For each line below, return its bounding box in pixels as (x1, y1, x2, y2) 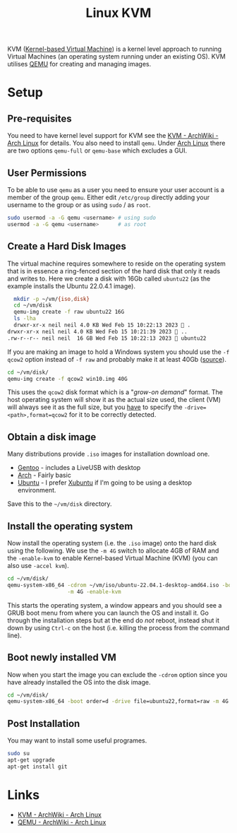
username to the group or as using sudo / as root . (7, 201, 151, 209)
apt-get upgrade (7, 756, 55, 764)
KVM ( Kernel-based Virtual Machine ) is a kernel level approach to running (7, 45, 222, 54)
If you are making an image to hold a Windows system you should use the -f (7, 348, 230, 356)
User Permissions (7, 167, 87, 179)
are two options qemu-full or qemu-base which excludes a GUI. (7, 146, 188, 155)
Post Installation (7, 717, 80, 729)
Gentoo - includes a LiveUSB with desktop (17, 463, 141, 472)
